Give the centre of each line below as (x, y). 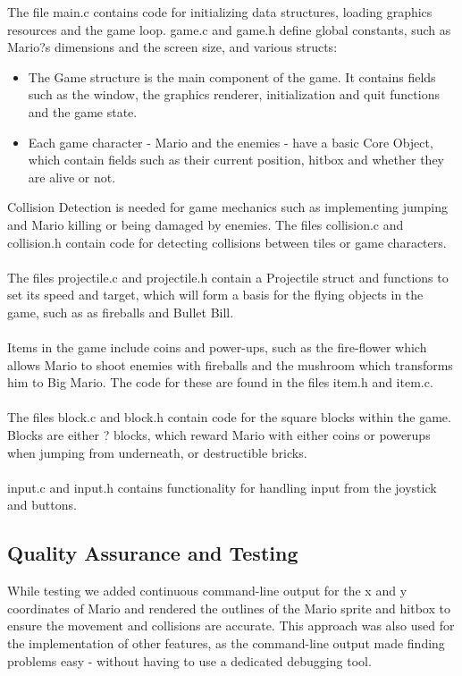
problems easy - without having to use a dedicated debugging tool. (189, 660)
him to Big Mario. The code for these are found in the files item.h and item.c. (220, 382)
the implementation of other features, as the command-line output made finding (226, 643)
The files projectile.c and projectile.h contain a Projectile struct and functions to (228, 277)
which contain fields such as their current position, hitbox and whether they (236, 160)
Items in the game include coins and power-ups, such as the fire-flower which (217, 347)
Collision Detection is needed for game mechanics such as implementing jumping (227, 207)
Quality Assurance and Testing (153, 553)
